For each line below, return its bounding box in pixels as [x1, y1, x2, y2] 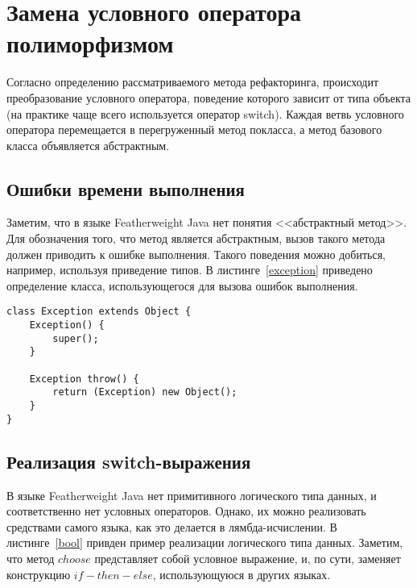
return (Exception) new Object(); [52, 386, 237, 398]
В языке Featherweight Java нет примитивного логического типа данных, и [6, 486, 377, 503]
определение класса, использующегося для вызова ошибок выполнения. [6, 277, 358, 294]
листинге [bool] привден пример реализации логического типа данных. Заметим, [6, 534, 403, 551]
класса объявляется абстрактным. [6, 136, 170, 153]
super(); [52, 332, 99, 344]
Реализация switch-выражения [6, 448, 251, 473]
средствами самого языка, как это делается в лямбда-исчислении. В [6, 518, 337, 535]
